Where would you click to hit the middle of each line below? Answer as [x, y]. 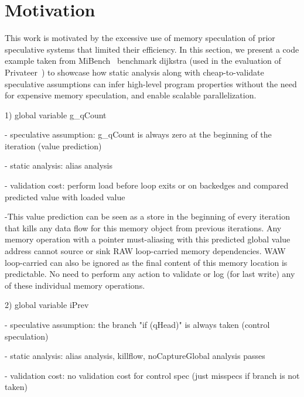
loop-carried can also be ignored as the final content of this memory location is [146, 262]
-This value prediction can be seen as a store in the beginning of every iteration [147, 216]
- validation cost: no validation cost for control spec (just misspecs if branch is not [152, 375]
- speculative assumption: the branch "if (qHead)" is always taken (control [137, 324]
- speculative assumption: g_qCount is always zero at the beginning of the [138, 134]
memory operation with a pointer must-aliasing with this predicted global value [148, 239]
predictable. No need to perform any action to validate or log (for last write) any [150, 274]
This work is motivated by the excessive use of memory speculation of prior [140, 38]
